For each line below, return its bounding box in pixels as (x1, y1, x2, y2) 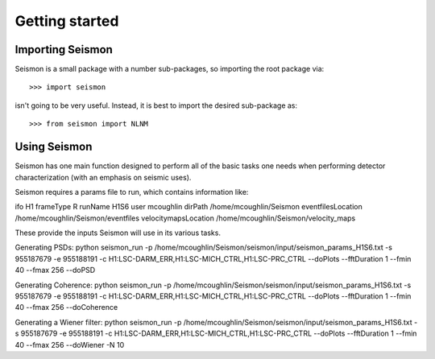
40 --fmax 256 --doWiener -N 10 (14, 340, 125, 349)
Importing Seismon (14, 43, 113, 56)
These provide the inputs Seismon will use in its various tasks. (14, 228, 222, 237)
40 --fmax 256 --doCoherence (14, 303, 118, 312)
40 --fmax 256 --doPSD (14, 266, 96, 275)
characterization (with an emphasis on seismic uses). (14, 172, 192, 182)
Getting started (14, 12, 119, 30)
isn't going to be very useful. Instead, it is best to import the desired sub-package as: (14, 101, 298, 110)
